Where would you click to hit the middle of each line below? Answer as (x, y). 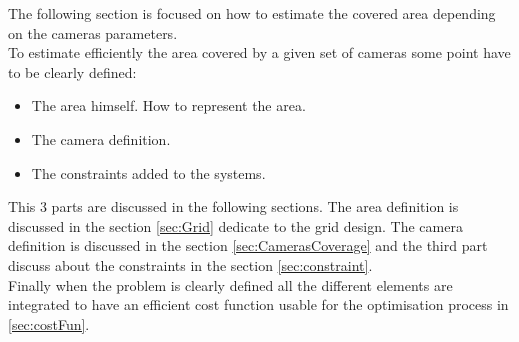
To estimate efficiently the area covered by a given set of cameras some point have (259, 52)
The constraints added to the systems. (148, 172)
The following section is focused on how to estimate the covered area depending (252, 13)
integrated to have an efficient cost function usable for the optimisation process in (258, 304)
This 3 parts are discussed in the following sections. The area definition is (233, 206)
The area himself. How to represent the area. (168, 105)
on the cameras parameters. (93, 32)
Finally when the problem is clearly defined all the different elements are (230, 284)
